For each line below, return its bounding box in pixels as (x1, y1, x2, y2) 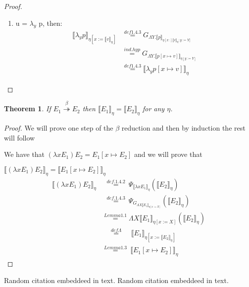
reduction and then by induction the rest (121, 122, 246, 133)
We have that (4, 149, 45, 159)
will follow (4, 132, 35, 143)
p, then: (39, 17, 62, 28)
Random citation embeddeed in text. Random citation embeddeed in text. (4, 275, 229, 285)
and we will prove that (134, 149, 202, 159)
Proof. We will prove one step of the (4, 122, 113, 133)
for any (142, 103, 165, 114)
